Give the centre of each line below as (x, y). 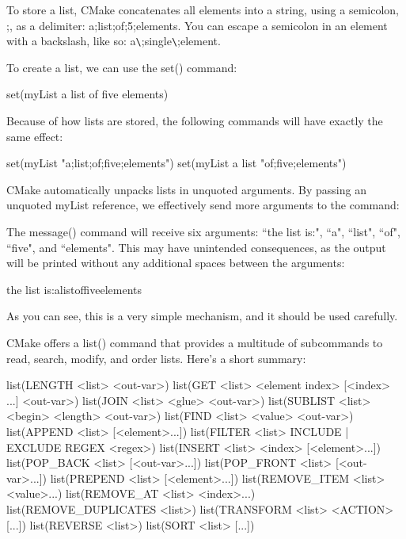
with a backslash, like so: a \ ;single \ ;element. (114, 41)
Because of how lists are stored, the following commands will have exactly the (195, 121)
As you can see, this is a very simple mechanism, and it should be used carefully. (202, 316)
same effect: (35, 136)
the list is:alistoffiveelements (74, 289)
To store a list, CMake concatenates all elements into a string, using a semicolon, (203, 10)
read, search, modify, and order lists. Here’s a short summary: (156, 358)
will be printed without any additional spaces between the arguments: (176, 263)
